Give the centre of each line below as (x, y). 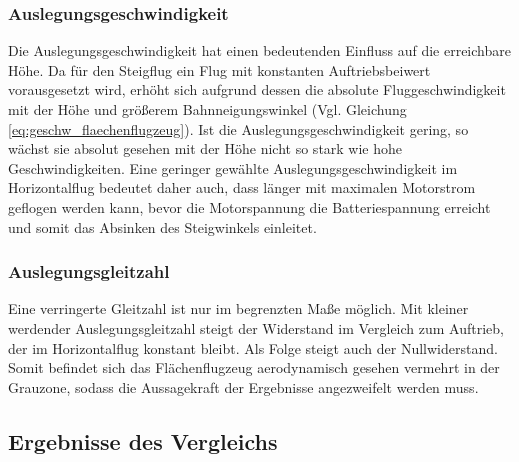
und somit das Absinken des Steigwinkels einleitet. (162, 226)
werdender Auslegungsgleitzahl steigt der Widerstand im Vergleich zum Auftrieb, (256, 327)
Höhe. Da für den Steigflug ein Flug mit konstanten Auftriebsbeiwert (219, 69)
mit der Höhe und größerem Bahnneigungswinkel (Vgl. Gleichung (207, 109)
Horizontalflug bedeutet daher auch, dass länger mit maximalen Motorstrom (242, 187)
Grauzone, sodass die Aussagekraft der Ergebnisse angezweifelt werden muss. (243, 386)
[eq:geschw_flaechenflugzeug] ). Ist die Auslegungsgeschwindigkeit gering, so (238, 128)
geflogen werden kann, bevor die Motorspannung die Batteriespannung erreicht (249, 206)
